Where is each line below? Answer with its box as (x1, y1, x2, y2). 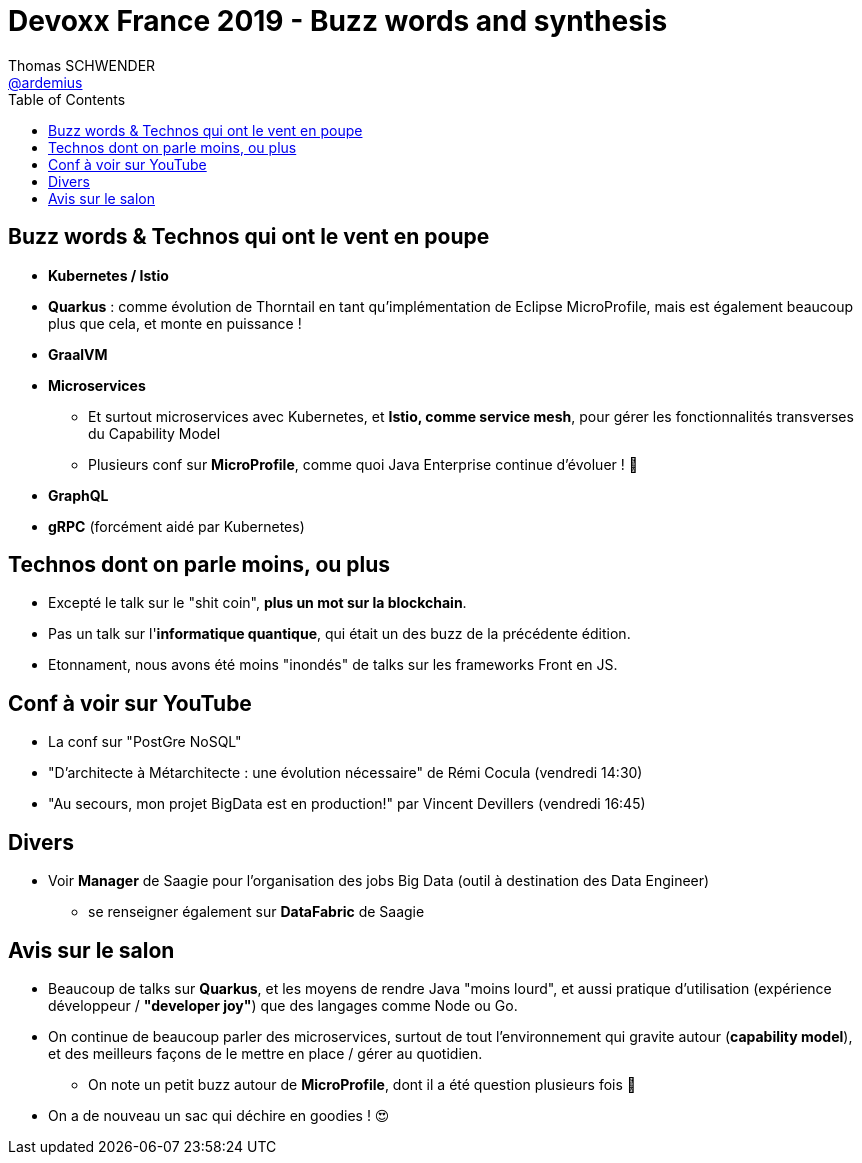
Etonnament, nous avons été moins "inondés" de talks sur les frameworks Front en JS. (48, 656, 618, 674)
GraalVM (48, 345, 108, 363)
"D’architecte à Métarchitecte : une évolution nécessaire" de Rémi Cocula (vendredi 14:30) (48, 764, 643, 782)
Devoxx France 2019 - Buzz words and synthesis (8, 4, 668, 38)
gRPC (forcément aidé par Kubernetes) (48, 517, 305, 535)
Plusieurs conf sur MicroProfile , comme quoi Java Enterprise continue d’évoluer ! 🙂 (88, 455, 638, 473)
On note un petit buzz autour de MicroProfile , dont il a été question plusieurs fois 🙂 (88, 1075, 636, 1093)
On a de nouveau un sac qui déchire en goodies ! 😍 (48, 1106, 390, 1124)
